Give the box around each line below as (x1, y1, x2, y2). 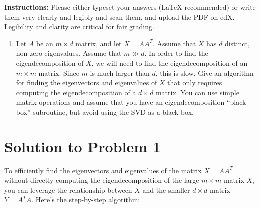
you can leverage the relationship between (4, 184, 132, 195)
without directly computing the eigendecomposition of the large (4, 175, 199, 185)
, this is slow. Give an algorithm (155, 67, 254, 78)
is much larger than (90, 67, 150, 78)
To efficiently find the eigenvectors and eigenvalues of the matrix (4, 165, 202, 175)
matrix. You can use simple (155, 87, 239, 97)
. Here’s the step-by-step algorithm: (31, 194, 140, 205)
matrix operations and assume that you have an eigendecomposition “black (16, 97, 246, 107)
